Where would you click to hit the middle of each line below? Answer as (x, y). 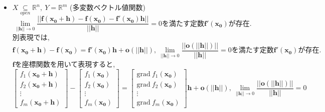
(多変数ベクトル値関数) (108, 7)
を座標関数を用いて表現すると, (65, 63)
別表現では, (31, 37)
